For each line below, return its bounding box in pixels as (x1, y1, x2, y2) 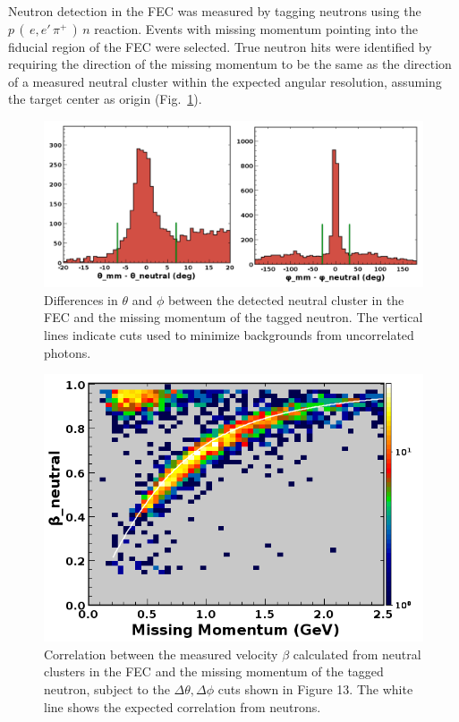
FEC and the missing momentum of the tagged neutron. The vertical (44, 308, 423, 327)
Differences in (44, 290, 118, 309)
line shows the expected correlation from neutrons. (44, 697, 321, 716)
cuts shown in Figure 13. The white (217, 679, 413, 698)
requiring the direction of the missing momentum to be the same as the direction (8, 55, 452, 73)
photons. (44, 343, 91, 361)
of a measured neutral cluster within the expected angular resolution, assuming (8, 72, 442, 90)
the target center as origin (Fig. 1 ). (8, 89, 202, 108)
